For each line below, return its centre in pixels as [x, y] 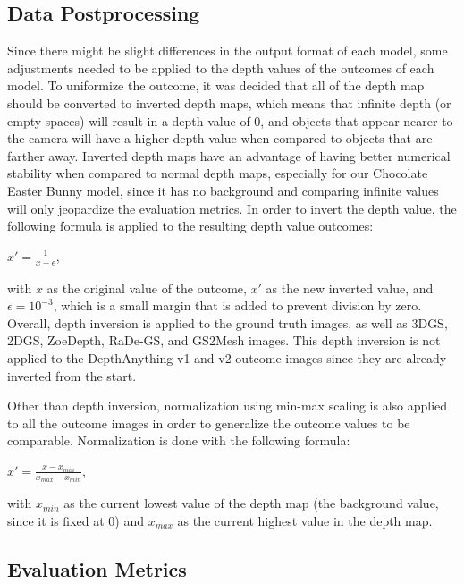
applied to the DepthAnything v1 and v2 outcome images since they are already [227, 357]
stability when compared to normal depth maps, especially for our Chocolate [218, 173]
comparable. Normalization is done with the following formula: [179, 440]
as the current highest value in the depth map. [305, 520]
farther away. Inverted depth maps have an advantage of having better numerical [229, 155]
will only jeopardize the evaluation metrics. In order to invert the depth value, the [232, 208]
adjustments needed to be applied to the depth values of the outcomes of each [221, 68]
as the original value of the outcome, [147, 288]
